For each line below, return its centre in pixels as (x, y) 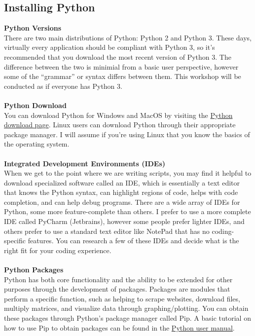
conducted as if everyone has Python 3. (63, 86)
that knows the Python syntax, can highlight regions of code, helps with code (121, 192)
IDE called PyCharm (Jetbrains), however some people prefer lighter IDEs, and (124, 221)
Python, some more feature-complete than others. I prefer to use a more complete (127, 211)
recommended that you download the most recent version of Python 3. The (118, 56)
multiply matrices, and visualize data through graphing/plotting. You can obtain (126, 308)
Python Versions (33, 28)
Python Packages (34, 270)
